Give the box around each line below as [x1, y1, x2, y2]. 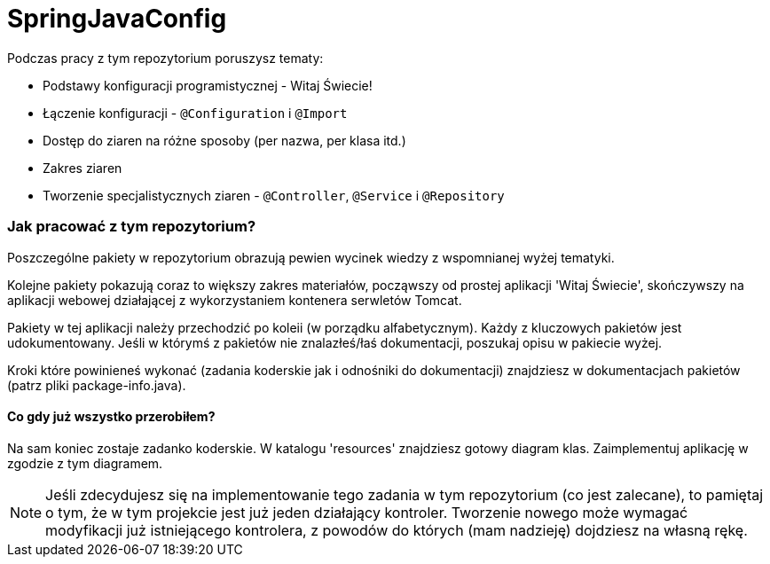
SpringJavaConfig [7, 4, 227, 34]
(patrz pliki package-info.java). [7, 377, 186, 393]
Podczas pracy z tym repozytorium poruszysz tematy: [7, 50, 324, 66]
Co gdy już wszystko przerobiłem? [7, 409, 216, 425]
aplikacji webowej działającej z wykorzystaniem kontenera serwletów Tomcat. [7, 292, 462, 308]
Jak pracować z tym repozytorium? [7, 217, 256, 236]
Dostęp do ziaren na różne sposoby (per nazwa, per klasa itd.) [43, 132, 406, 148]
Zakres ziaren [43, 160, 122, 176]
